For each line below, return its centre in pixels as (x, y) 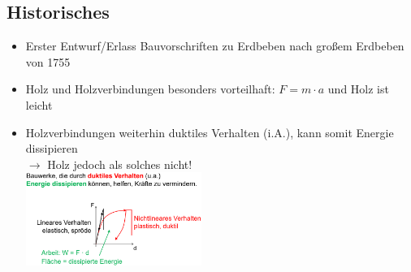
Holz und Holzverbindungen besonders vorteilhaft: (150, 89)
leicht (39, 104)
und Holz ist (358, 89)
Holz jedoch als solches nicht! (120, 164)
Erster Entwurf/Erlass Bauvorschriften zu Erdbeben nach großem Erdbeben (215, 46)
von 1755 (48, 61)
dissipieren (52, 148)
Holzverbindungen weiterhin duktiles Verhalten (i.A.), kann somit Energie (210, 132)
